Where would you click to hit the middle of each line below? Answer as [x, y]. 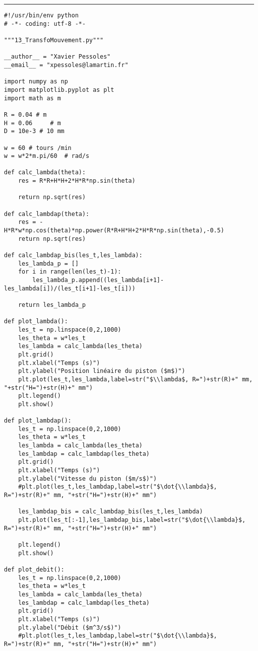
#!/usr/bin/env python [41, 15]
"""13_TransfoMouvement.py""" [54, 40]
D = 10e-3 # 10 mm [34, 131]
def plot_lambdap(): [38, 421]
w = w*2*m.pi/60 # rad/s [47, 156]
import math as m [32, 98]
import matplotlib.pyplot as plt [59, 90]
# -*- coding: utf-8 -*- [45, 24]
